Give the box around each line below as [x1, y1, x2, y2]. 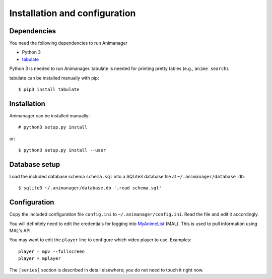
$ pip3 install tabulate [18, 87, 80, 93]
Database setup [9, 160, 60, 169]
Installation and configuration [9, 8, 136, 19]
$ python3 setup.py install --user [18, 148, 106, 153]
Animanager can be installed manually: [9, 112, 90, 118]
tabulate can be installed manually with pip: [9, 75, 99, 81]
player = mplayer [18, 256, 61, 261]
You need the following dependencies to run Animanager [9, 40, 128, 46]
